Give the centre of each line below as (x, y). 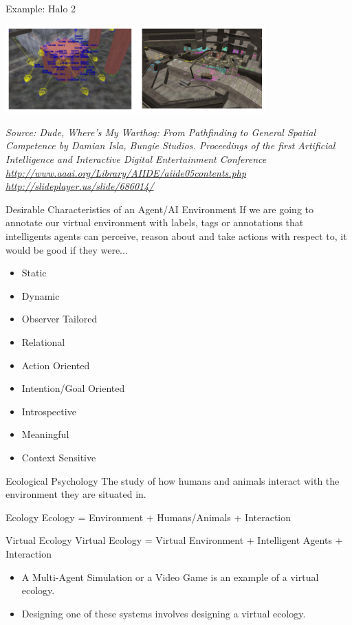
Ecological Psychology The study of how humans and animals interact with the (173, 480)
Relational (43, 342)
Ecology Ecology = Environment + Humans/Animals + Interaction (148, 517)
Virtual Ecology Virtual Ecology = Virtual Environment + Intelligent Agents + (174, 540)
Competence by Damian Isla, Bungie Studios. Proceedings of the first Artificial (170, 145)
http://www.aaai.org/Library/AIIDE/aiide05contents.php (126, 172)
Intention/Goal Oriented (73, 388)
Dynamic (41, 295)
